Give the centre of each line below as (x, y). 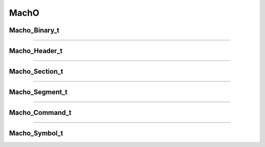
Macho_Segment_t (38, 92)
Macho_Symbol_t (36, 133)
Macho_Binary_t (34, 30)
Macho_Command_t (40, 113)
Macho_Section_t (36, 72)
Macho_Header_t (36, 51)
